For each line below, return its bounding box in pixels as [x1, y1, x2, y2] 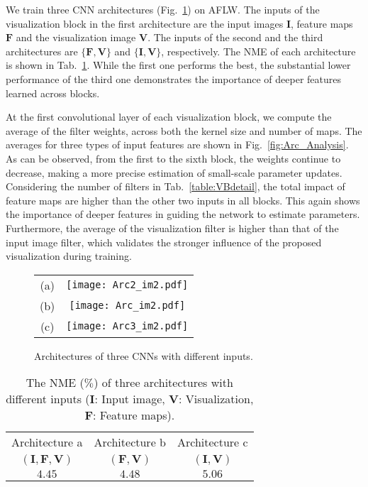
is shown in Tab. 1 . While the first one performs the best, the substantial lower [6, 58, 351, 72]
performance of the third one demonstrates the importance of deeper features [6, 71, 342, 86]
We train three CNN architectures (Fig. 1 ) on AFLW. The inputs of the [6, 2, 320, 16]
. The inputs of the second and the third [147, 30, 323, 45]
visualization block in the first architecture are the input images [6, 16, 284, 31]
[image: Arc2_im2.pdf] [66, 279, 189, 291]
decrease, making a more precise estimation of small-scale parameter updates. [6, 165, 342, 180]
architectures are [6, 43, 78, 58]
